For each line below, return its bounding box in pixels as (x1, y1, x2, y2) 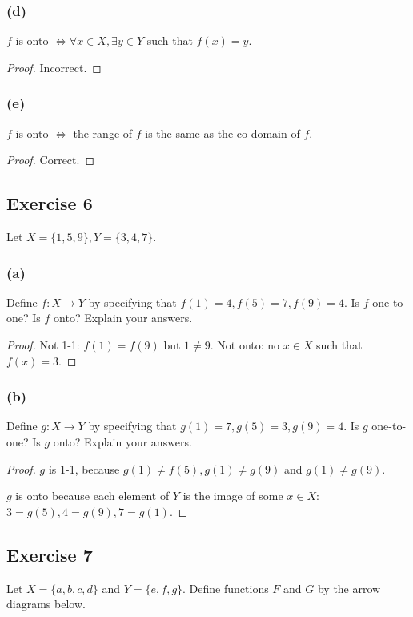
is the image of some (182, 487, 283, 504)
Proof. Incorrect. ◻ (6, 58, 102, 75)
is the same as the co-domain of (145, 124, 300, 141)
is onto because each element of (15, 487, 170, 504)
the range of (73, 124, 133, 141)
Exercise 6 (6, 191, 93, 216)
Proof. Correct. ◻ (6, 151, 95, 168)
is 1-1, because (48, 460, 120, 477)
